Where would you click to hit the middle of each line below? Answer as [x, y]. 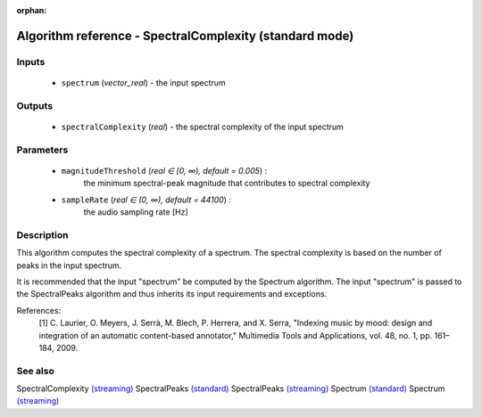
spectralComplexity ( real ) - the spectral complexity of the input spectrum [202, 127]
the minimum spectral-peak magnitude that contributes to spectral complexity [227, 184]
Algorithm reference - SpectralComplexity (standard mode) [185, 36]
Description [42, 234]
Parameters [42, 150]
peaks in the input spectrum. [69, 265]
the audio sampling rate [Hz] [136, 212]
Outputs [35, 105]
